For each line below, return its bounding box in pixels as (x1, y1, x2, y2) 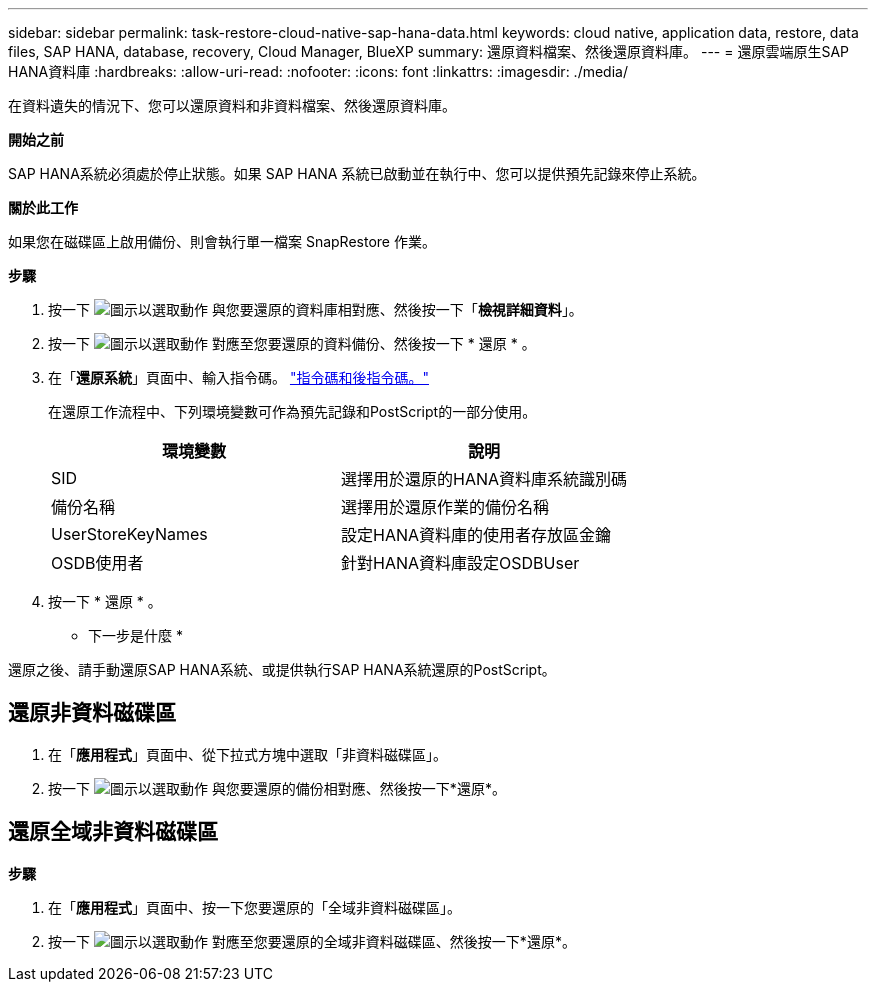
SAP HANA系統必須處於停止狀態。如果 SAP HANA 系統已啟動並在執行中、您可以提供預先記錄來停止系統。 (8, 165, 706, 182)
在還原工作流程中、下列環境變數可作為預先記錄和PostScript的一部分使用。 (48, 403, 537, 420)
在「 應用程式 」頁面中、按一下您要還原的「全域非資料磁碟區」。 (48, 898, 461, 916)
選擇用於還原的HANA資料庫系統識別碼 (341, 469, 628, 489)
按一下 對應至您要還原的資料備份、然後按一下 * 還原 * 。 (48, 335, 536, 352)
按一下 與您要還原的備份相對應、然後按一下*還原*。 (48, 779, 506, 797)
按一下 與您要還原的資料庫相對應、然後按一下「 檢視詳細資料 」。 (48, 301, 583, 318)
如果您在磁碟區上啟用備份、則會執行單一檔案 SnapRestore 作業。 (8, 233, 436, 250)
